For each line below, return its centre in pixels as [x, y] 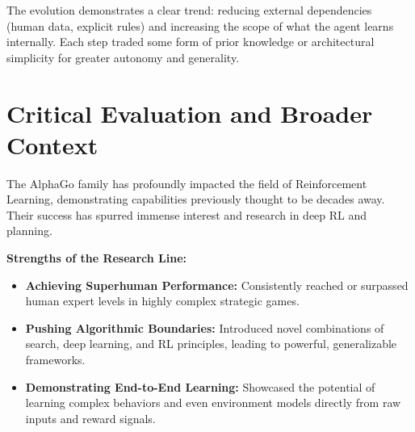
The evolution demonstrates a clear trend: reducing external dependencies [189, 10]
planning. [29, 231]
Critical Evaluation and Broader [190, 113]
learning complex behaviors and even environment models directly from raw [213, 403]
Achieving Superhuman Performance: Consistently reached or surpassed [217, 285]
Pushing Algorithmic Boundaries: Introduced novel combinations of [205, 327]
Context [52, 144]
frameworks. [55, 360]
